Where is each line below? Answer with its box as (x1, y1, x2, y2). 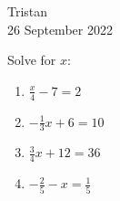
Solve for (7, 50, 56, 69)
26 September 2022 (7, 19, 113, 38)
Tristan (7, 2, 48, 20)
